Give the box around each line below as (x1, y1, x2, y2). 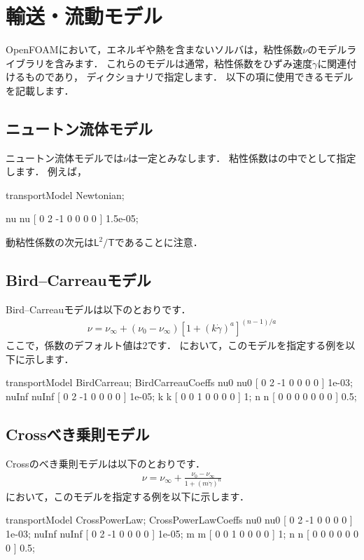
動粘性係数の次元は (6, 235, 94, 250)
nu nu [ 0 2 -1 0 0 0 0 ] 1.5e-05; (6, 211, 139, 226)
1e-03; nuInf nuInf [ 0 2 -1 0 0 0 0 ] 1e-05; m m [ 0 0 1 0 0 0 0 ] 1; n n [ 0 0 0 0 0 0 (6, 526, 358, 540)
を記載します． (6, 83, 74, 97)
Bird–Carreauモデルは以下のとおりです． (6, 301, 191, 316)
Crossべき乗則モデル (6, 423, 150, 444)
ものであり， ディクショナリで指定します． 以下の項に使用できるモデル (24, 69, 353, 84)
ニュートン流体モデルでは (6, 150, 123, 165)
